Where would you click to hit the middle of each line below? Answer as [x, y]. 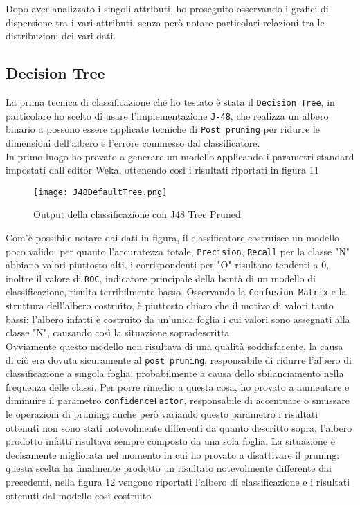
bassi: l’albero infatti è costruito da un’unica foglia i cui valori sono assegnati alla [178, 319]
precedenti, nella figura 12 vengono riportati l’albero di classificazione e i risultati [178, 481]
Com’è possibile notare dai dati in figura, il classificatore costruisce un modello [173, 237]
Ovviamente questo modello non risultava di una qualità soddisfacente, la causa [174, 346]
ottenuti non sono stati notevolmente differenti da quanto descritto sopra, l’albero [179, 427]
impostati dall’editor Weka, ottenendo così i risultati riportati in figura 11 [162, 170]
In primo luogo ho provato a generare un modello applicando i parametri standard [180, 156]
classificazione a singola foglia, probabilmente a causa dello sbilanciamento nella [175, 373]
